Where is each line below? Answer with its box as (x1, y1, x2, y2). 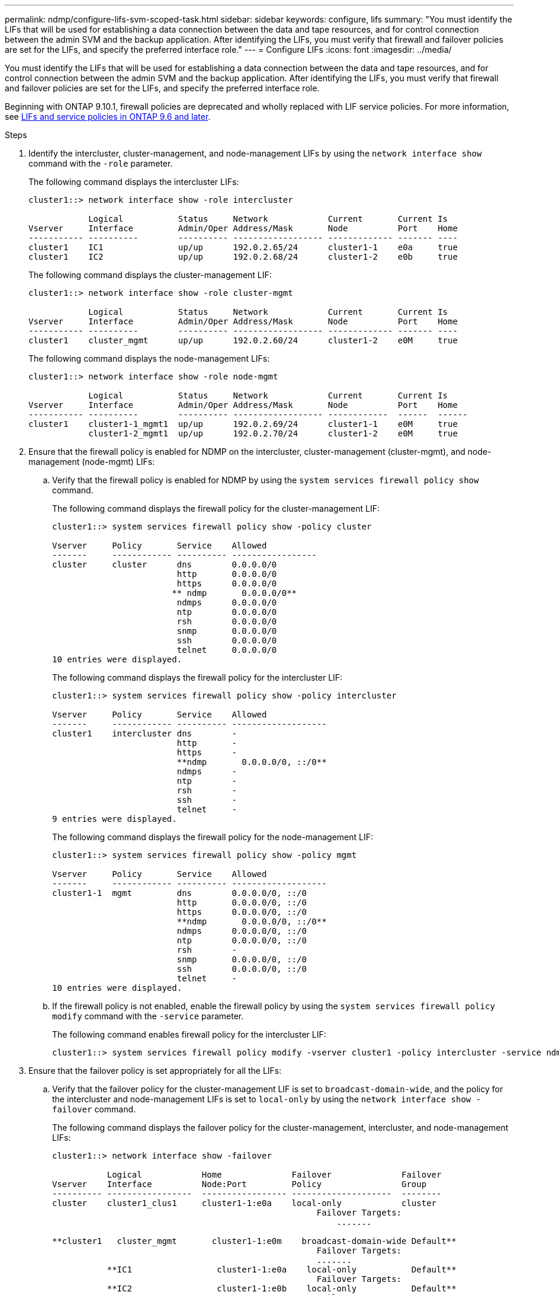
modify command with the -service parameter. (52, 1011, 244, 1021)
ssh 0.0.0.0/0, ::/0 (176, 964, 307, 974)
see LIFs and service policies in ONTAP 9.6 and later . (5, 111, 211, 122)
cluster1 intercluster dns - (52, 729, 237, 738)
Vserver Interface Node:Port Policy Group (52, 1179, 427, 1189)
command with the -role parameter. (28, 158, 173, 168)
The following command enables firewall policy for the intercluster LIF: (52, 1029, 326, 1039)
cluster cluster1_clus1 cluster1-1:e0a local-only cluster (52, 1198, 437, 1208)
